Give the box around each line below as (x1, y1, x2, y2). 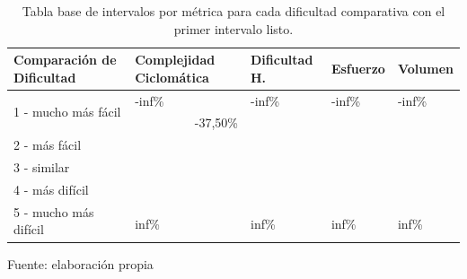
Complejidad (135, 50, 216, 69)
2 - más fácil (13, 135, 82, 154)
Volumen (397, 58, 454, 77)
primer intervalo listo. (173, 19, 294, 38)
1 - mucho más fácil (13, 102, 121, 121)
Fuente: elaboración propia (7, 254, 154, 273)
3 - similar (13, 158, 70, 177)
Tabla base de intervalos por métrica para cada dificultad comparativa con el (22, 2, 445, 20)
